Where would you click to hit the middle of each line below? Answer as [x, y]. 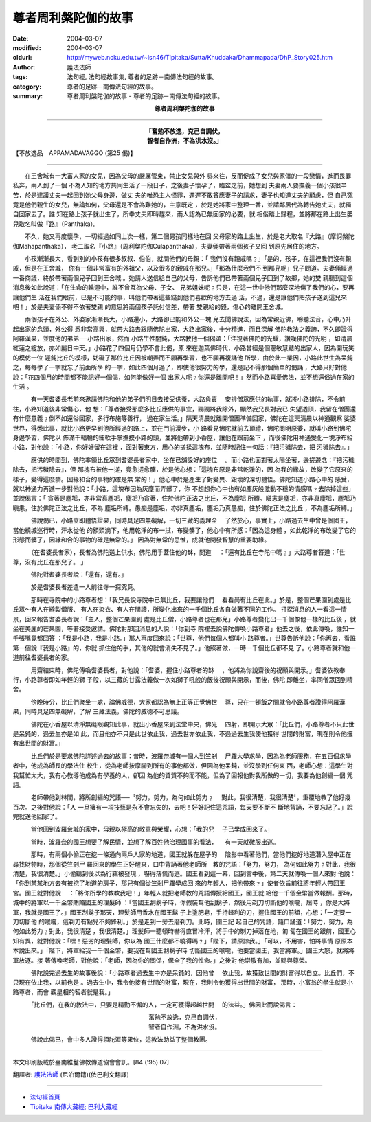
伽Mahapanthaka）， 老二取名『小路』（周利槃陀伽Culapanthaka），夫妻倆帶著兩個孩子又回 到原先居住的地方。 [168, 246]
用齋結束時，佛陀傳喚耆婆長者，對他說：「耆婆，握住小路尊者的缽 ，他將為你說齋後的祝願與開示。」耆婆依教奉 [188, 670]
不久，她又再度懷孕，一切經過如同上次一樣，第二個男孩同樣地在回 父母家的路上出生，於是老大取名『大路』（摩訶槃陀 [189, 236]
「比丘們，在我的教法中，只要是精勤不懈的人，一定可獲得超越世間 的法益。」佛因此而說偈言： [164, 1005]
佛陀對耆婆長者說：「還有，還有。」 [79, 575]
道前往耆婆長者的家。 [43, 657]
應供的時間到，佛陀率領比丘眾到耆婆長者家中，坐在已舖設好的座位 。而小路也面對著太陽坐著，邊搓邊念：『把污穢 [192, 459]
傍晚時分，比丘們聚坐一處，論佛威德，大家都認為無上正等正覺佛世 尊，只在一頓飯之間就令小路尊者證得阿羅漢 [188, 702]
